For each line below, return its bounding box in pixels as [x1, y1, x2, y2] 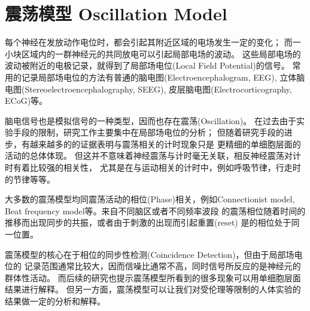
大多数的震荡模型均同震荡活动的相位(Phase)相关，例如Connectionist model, [5, 193, 295, 205]
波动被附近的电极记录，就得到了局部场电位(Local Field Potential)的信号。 [5, 59, 290, 72]
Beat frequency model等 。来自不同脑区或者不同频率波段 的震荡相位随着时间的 [5, 204, 306, 217]
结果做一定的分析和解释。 [5, 295, 105, 307]
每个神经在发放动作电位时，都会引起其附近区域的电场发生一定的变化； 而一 [5, 36, 301, 48]
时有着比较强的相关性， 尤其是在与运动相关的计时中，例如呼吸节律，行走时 [5, 161, 301, 174]
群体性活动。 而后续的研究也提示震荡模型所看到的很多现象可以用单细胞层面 [5, 271, 301, 284]
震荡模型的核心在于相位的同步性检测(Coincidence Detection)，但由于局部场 [5, 248, 294, 260]
